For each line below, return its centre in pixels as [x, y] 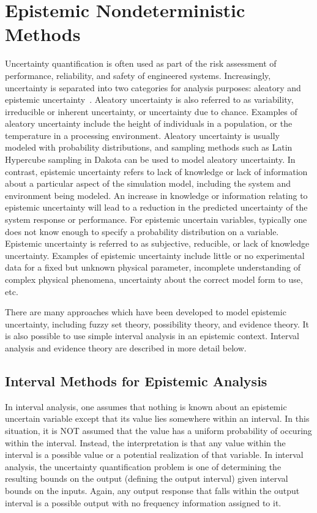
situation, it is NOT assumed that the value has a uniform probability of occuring [158, 430]
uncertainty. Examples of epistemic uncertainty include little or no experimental [155, 255]
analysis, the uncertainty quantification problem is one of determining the [143, 466]
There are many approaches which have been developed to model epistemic [146, 312]
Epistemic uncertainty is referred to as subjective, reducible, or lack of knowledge [157, 243]
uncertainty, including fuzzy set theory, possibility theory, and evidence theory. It [157, 324]
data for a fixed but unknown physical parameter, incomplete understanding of [153, 267]
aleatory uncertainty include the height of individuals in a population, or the [149, 123]
